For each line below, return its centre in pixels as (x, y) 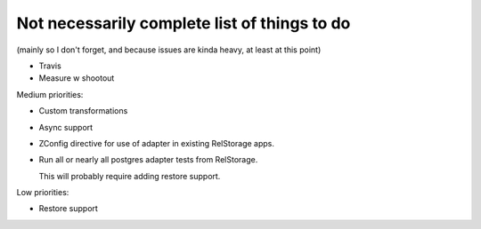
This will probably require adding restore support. (130, 176)
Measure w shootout (77, 78)
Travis (50, 66)
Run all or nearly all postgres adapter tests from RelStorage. (148, 160)
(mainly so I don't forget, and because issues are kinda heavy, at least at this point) (169, 50)
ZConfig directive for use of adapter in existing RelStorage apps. (157, 143)
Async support (66, 127)
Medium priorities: (50, 94)
